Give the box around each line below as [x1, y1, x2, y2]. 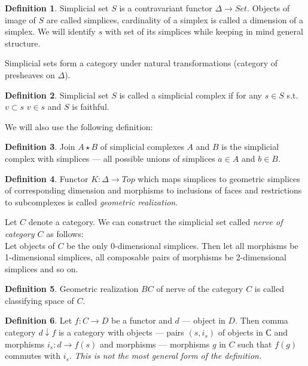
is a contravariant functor [119, 2, 212, 14]
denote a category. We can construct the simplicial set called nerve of [28, 216, 283, 228]
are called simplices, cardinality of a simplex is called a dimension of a [46, 13, 304, 26]
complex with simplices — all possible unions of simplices [5, 152, 215, 164]
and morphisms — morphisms [100, 337, 210, 350]
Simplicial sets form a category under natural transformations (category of [5, 57, 277, 69]
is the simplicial [221, 140, 279, 153]
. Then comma [235, 314, 288, 327]
